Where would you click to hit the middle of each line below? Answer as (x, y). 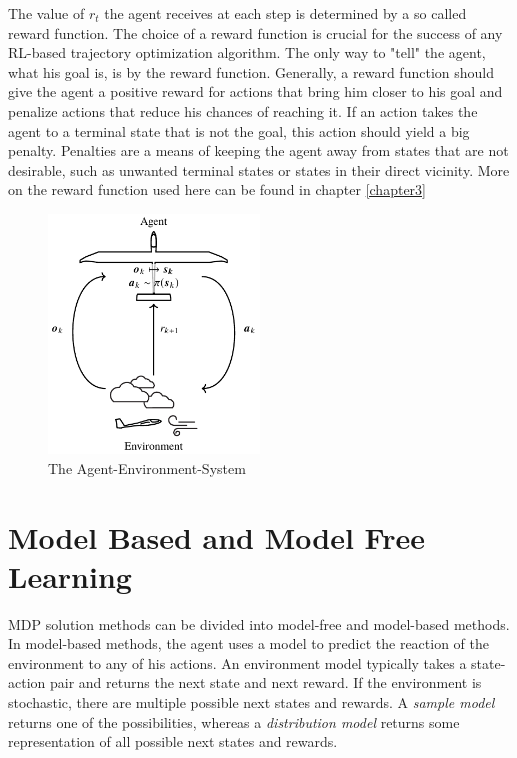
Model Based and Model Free (216, 536)
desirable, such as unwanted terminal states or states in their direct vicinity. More (259, 169)
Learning (70, 575)
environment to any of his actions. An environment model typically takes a (237, 662)
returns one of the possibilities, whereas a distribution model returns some (234, 721)
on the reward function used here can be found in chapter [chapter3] (217, 189)
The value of (46, 13)
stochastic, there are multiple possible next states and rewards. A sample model (251, 702)
